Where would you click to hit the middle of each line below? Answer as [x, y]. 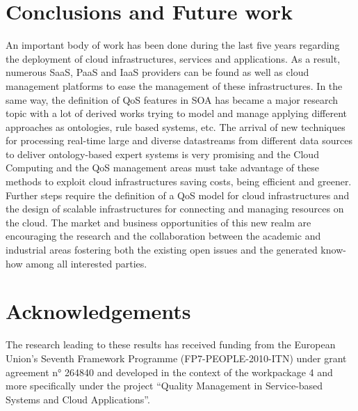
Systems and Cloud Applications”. [78, 399]
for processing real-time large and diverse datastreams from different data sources [179, 140]
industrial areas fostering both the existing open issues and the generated [162, 250]
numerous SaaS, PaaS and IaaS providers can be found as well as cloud [157, 72]
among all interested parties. [87, 263]
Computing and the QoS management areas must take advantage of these [162, 168]
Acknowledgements [98, 311]
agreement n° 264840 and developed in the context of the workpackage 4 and [169, 372]
